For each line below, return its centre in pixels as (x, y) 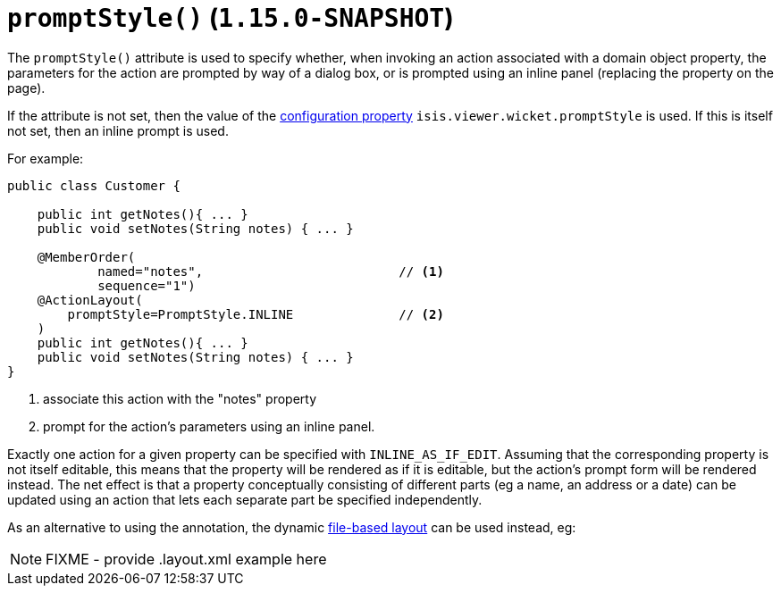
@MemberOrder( (86, 257)
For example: (46, 158)
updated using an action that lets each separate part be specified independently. (245, 499)
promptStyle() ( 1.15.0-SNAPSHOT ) (231, 18)
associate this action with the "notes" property (180, 398)
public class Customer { (94, 185)
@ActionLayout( (90, 300)
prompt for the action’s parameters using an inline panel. (209, 426)
